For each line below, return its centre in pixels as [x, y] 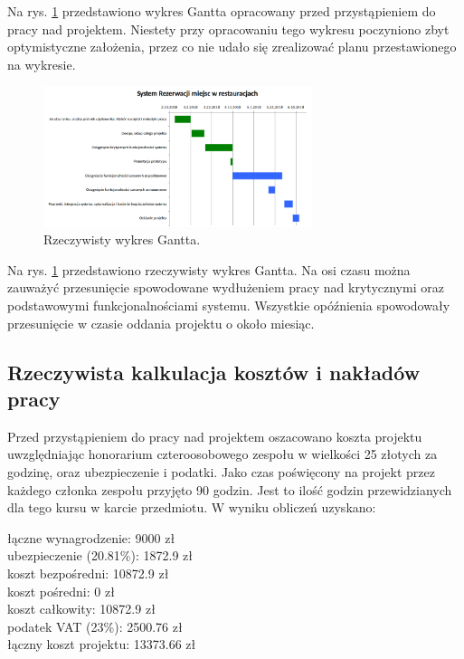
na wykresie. [42, 64]
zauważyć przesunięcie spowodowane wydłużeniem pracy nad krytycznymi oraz [226, 287]
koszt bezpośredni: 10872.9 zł [88, 573]
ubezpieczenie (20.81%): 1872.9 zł [100, 555]
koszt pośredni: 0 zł [61, 591]
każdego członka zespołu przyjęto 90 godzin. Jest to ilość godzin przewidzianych [230, 489]
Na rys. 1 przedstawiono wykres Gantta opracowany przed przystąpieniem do [222, 11]
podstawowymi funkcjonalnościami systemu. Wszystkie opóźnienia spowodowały [229, 306]
